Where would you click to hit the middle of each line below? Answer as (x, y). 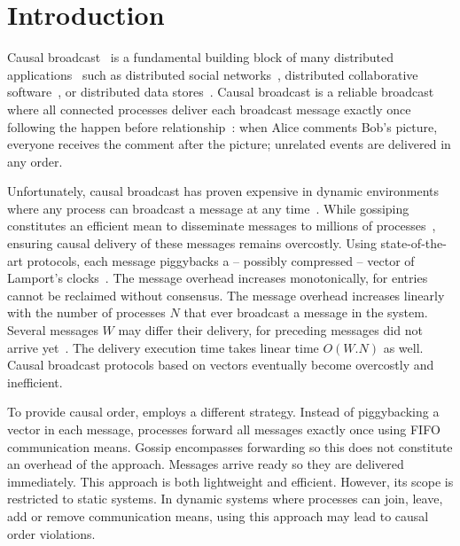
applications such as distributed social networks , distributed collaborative (213, 74)
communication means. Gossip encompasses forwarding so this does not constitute (230, 446)
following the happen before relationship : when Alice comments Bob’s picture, (222, 126)
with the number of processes (86, 312)
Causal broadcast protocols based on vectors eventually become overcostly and (221, 365)
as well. (403, 347)
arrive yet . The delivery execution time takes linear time (163, 347)
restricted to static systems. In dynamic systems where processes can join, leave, (225, 499)
